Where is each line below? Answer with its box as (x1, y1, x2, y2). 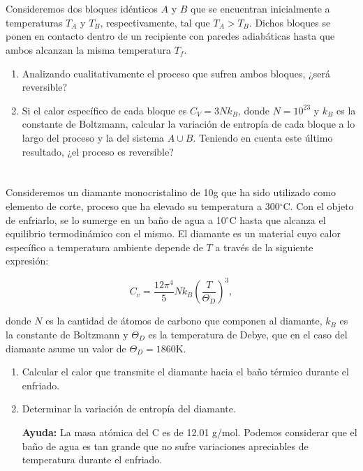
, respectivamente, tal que (100, 15, 210, 29)
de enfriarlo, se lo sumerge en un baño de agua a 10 (6, 212, 226, 227)
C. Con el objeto (283, 198, 354, 213)
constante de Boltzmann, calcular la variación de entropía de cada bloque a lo (22, 117, 355, 131)
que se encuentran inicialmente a (190, 1, 330, 16)
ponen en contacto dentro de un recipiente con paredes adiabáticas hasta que (6, 29, 335, 43)
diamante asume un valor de (6, 341, 126, 355)
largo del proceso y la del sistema (22, 130, 165, 144)
